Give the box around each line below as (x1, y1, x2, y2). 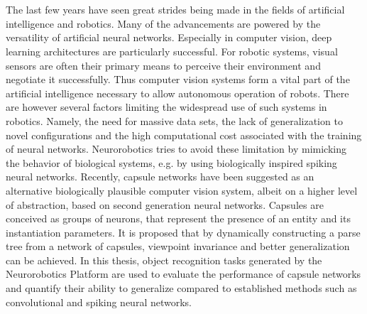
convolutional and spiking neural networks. (6, 294, 192, 309)
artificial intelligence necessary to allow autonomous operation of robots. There (6, 85, 349, 100)
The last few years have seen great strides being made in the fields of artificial (6, 2, 345, 17)
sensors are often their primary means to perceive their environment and (6, 58, 321, 72)
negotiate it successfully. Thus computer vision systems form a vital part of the (6, 72, 350, 87)
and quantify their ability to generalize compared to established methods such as (6, 281, 357, 296)
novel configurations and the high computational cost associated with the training (6, 127, 362, 142)
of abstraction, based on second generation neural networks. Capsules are (6, 197, 324, 212)
